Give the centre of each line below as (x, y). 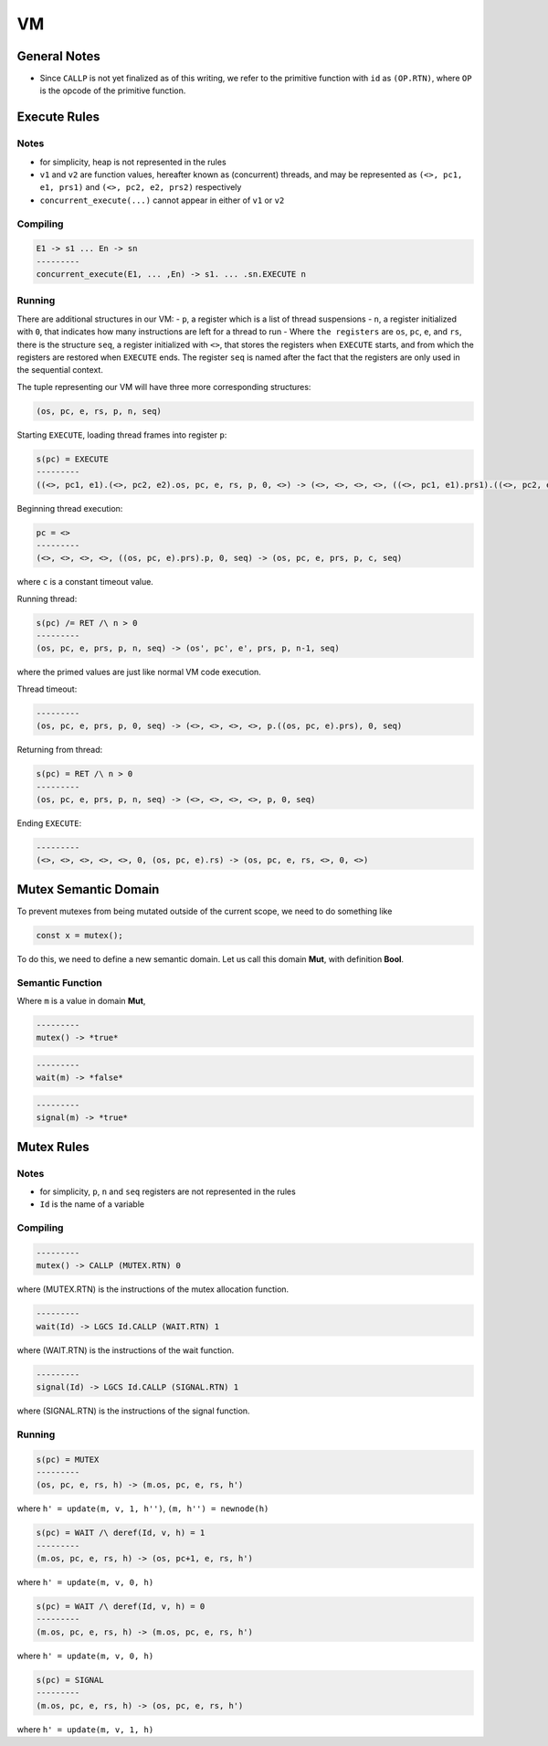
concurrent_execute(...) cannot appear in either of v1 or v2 (162, 200)
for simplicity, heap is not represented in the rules (133, 162)
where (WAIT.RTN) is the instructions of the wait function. (126, 1350)
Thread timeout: (47, 689)
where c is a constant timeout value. (85, 582)
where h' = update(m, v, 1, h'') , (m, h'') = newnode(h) (143, 1508)
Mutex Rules (53, 1147)
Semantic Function (59, 982)
